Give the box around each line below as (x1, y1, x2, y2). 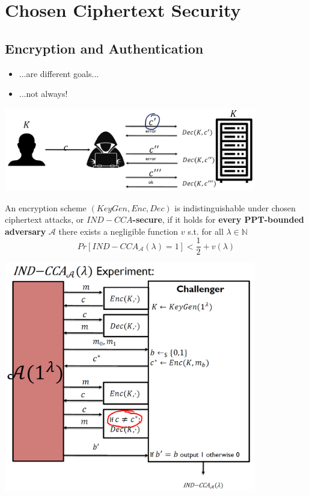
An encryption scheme (5, 201, 87, 214)
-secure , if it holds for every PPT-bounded (132, 213, 304, 226)
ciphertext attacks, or (5, 213, 84, 226)
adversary (5, 225, 46, 237)
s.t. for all (188, 225, 224, 237)
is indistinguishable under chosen (174, 201, 296, 214)
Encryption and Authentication (5, 39, 204, 57)
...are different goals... (19, 67, 99, 79)
